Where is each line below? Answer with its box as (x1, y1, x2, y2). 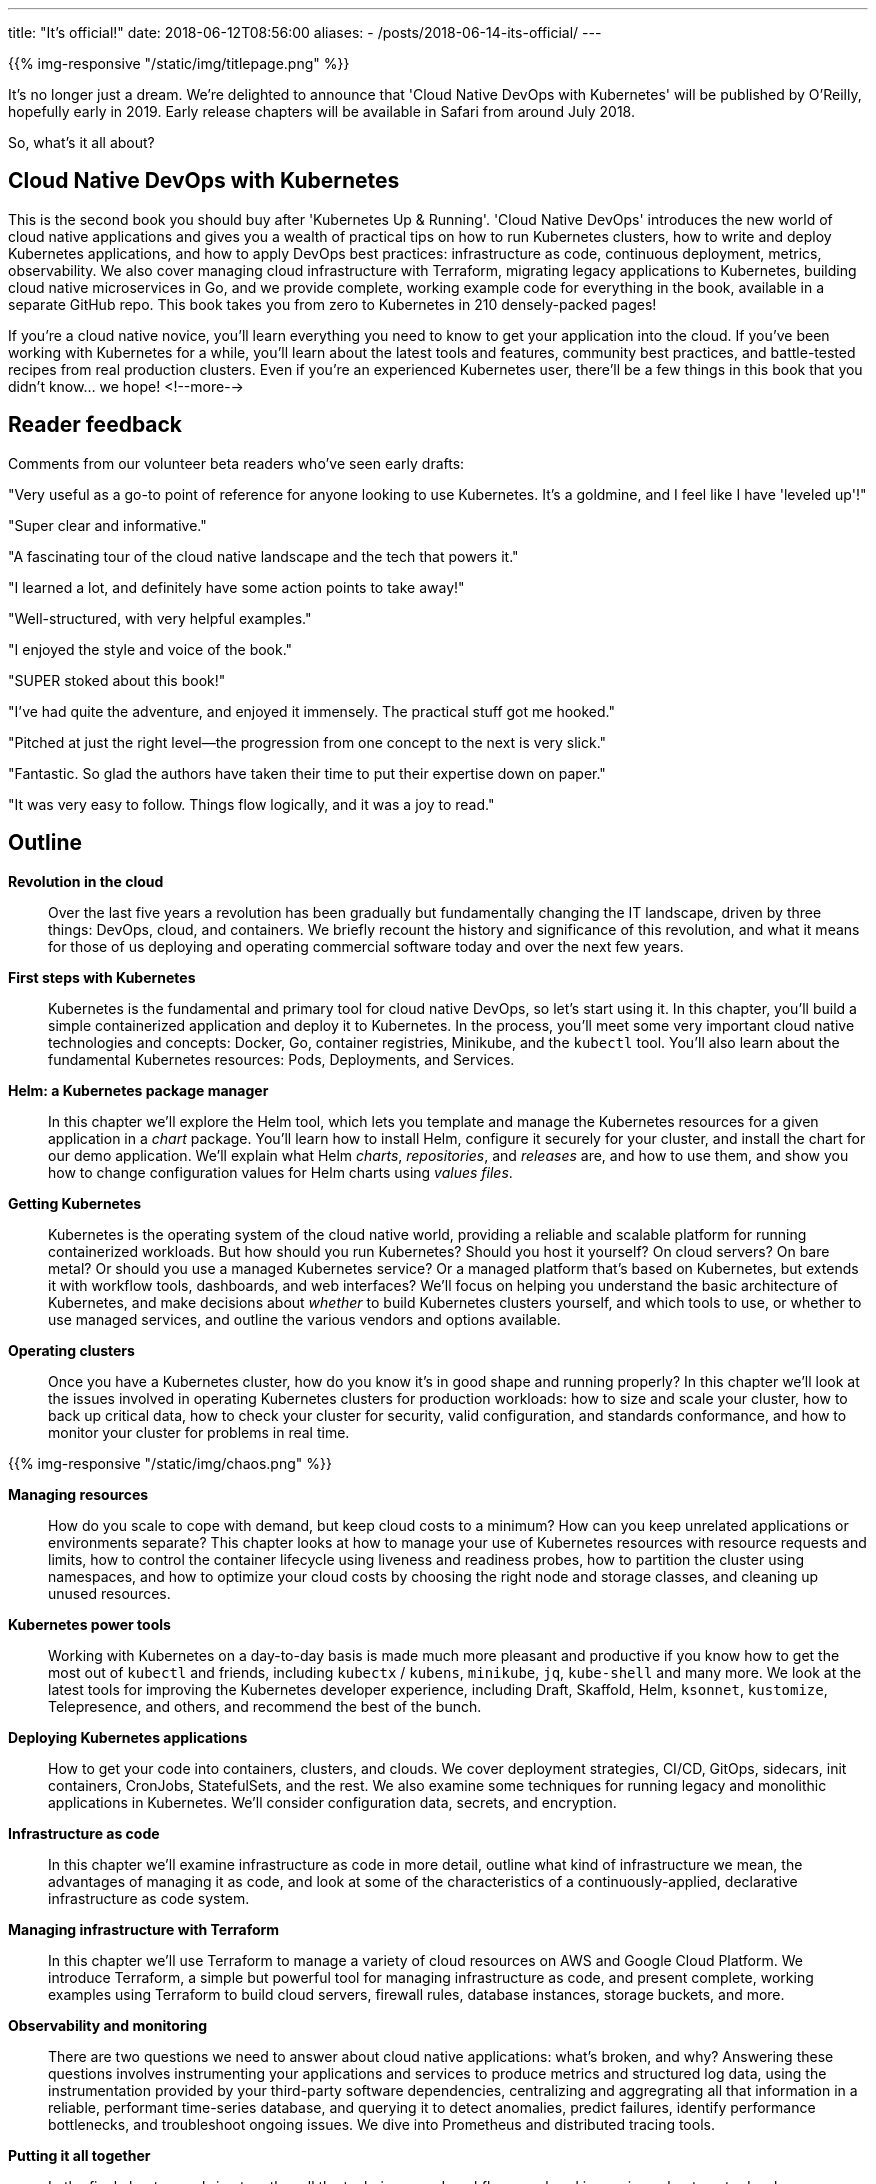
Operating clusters (8, 1341, 135, 1359)
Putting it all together (8, 2146, 151, 2164)
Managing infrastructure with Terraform (8, 1920, 280, 1938)
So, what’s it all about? (8, 134, 155, 151)
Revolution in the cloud (8, 872, 164, 890)
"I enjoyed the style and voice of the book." (8, 640, 293, 658)
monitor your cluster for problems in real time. (48, 1423, 350, 1441)
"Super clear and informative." (8, 516, 207, 534)
